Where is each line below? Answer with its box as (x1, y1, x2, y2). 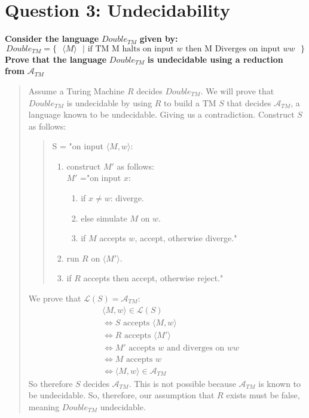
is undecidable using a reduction (147, 53, 283, 65)
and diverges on (167, 343, 225, 352)
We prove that (28, 292, 81, 305)
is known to (258, 377, 301, 389)
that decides (227, 96, 271, 109)
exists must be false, (226, 389, 300, 401)
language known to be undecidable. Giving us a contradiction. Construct (28, 108, 295, 121)
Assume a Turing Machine (28, 84, 125, 97)
